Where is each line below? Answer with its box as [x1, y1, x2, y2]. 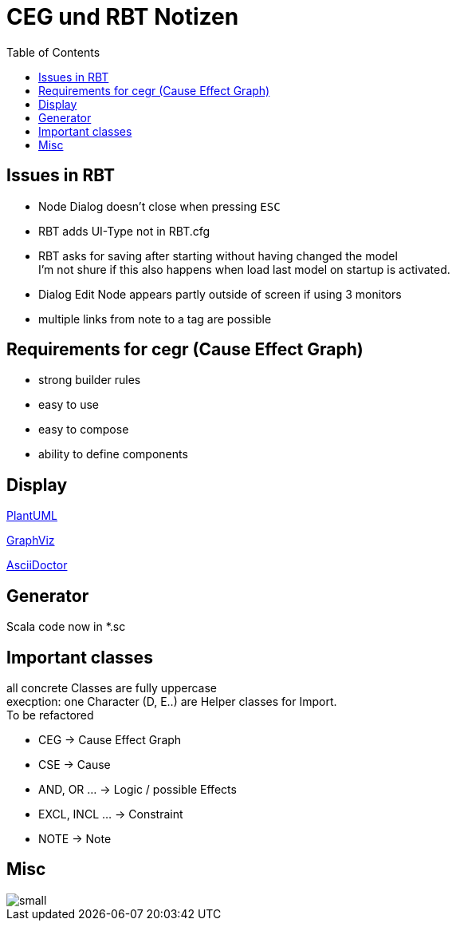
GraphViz [6, 533, 55, 548]
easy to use [38, 398, 99, 412]
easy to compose [38, 422, 129, 437]
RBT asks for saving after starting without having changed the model [38, 248, 398, 263]
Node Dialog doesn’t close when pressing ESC [38, 199, 281, 213]
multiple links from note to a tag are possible [38, 311, 272, 326]
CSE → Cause [38, 757, 111, 771]
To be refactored [6, 707, 94, 722]
